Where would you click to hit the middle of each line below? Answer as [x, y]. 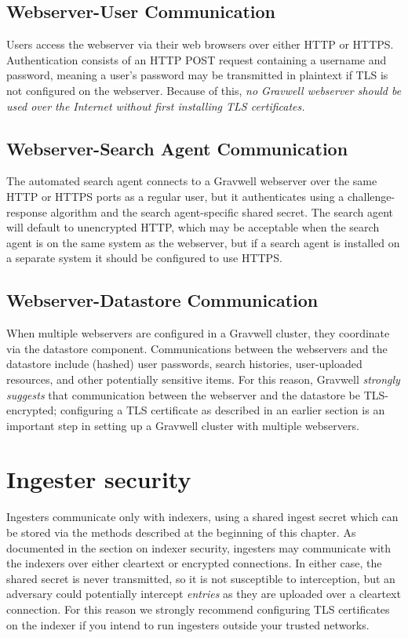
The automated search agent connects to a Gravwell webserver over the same [192, 181]
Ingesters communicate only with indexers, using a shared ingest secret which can [202, 517]
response [27, 211]
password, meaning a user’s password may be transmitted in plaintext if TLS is [197, 75]
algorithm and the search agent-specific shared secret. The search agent [222, 211]
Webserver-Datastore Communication [162, 300]
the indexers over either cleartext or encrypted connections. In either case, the [194, 563]
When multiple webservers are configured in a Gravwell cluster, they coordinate [198, 333]
